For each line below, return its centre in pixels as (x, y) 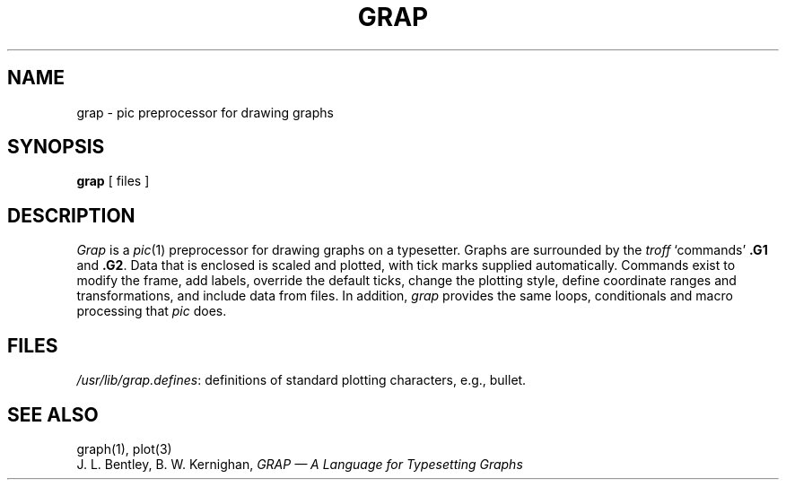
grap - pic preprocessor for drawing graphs (205, 112)
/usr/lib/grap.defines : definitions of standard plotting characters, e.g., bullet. (301, 380)
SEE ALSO (53, 414)
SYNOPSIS (56, 147)
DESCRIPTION (71, 215)
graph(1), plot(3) (124, 448)
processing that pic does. (152, 311)
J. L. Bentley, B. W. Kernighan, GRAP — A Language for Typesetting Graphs (300, 464)
